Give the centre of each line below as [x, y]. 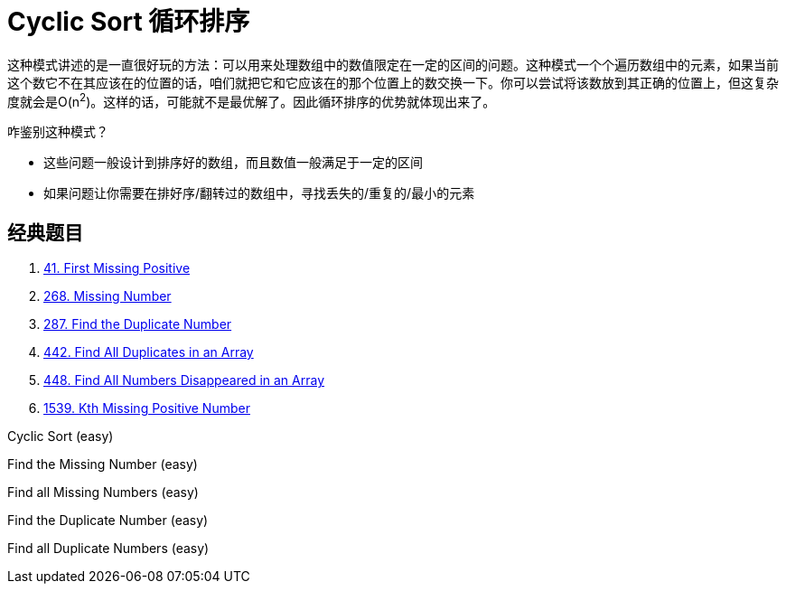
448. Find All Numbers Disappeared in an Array [184, 380]
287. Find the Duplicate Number [138, 324]
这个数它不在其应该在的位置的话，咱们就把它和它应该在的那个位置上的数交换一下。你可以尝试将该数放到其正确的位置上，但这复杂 [393, 82]
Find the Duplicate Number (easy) [108, 521]
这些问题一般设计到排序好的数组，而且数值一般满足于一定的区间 [233, 163]
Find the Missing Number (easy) [103, 464]
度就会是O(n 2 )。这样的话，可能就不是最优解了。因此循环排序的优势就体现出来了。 [252, 100]
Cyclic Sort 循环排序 [129, 22]
